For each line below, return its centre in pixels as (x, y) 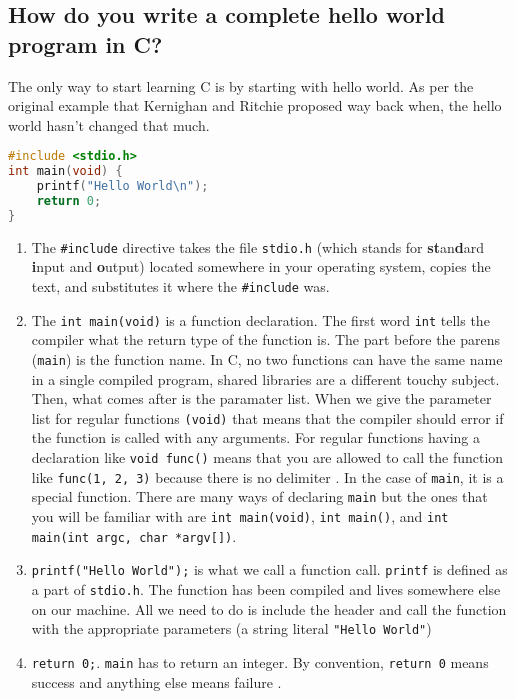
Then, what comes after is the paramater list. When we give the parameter (261, 398)
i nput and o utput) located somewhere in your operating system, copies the (261, 266)
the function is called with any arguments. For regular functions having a (256, 437)
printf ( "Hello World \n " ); (122, 186)
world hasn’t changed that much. (109, 124)
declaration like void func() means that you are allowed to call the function (267, 457)
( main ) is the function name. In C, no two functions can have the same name (267, 358)
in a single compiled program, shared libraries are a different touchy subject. (265, 378)
